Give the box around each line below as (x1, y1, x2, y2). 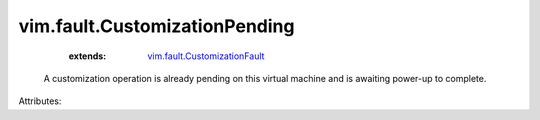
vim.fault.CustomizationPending (18, 15, 295, 37)
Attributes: (18, 95, 62, 107)
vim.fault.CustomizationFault (147, 50, 265, 62)
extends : (68, 50, 107, 62)
